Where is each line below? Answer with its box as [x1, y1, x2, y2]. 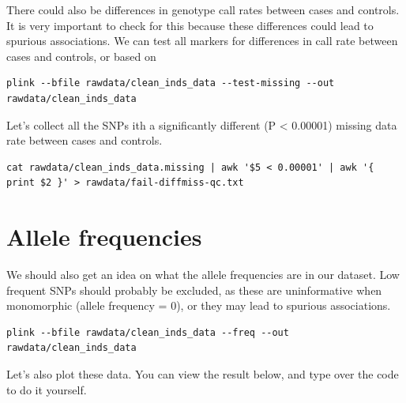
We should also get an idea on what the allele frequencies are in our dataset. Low [6, 266, 400, 283]
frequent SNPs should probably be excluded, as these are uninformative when [6, 281, 382, 298]
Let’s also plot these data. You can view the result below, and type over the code [6, 366, 399, 382]
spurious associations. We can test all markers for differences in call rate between [6, 32, 398, 49]
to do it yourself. [6, 381, 87, 397]
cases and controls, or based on [6, 47, 156, 64]
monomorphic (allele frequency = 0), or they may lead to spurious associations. [6, 297, 391, 314]
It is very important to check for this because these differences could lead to [6, 17, 374, 33]
